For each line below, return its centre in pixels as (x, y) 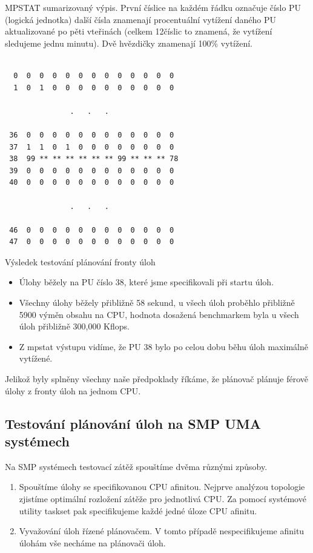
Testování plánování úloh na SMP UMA (133, 423)
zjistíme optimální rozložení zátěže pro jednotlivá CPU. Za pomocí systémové (163, 498)
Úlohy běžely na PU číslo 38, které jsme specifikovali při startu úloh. (147, 282)
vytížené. (36, 358)
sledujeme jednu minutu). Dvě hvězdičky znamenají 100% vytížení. (129, 43)
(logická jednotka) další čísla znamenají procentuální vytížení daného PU (141, 19)
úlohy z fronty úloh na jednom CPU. (73, 390)
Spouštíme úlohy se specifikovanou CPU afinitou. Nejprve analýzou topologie (162, 487)
